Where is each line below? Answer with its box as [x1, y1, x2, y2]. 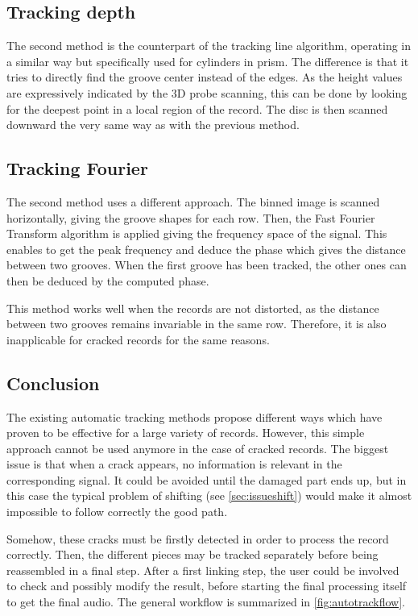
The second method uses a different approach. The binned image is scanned [6, 193, 380, 210]
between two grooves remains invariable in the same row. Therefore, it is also [6, 315, 387, 332]
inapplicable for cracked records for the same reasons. [6, 331, 270, 348]
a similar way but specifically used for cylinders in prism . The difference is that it [6, 52, 409, 69]
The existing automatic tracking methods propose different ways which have [6, 408, 383, 425]
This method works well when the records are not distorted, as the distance [6, 299, 379, 316]
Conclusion [6, 370, 100, 395]
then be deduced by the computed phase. [6, 272, 209, 289]
